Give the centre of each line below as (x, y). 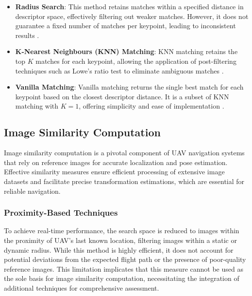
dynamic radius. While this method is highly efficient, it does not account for (119, 250)
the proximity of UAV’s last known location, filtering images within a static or (120, 240)
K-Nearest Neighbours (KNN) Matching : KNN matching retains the (126, 51)
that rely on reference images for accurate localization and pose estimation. (116, 162)
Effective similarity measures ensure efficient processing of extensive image (114, 172)
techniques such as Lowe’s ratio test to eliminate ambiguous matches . (119, 70)
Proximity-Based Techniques (61, 213)
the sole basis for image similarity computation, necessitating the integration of (122, 278)
